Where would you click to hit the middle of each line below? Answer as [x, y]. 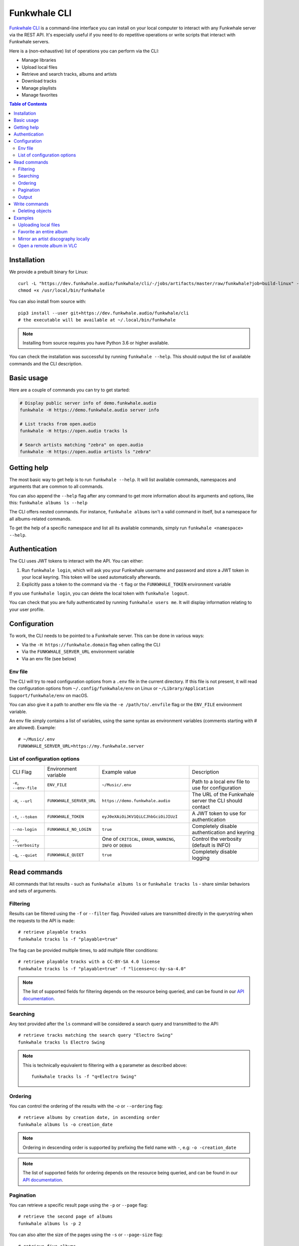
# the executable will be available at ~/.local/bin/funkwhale [97, 320]
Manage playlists [39, 88]
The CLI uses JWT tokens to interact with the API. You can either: [76, 561]
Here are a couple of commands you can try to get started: [70, 390]
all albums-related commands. [40, 519]
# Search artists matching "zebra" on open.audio [81, 445]
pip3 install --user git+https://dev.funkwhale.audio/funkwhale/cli [103, 313]
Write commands [31, 204]
